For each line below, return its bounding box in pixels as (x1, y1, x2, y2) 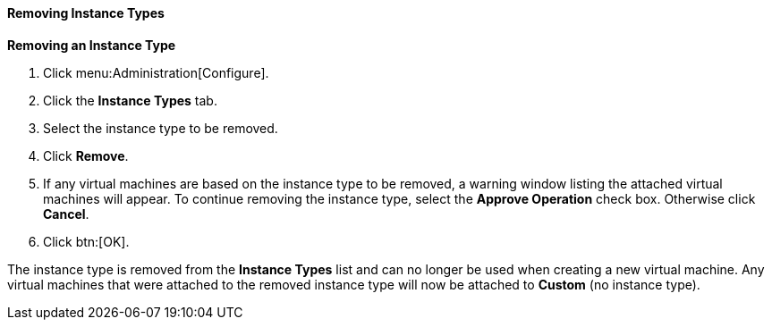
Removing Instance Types (7, 5, 165, 21)
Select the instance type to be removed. (43, 120, 278, 136)
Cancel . (43, 205, 89, 222)
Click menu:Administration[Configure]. (43, 64, 269, 80)
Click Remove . (43, 147, 129, 163)
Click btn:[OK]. (43, 233, 130, 249)
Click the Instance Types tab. (43, 92, 217, 108)
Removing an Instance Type (7, 37, 176, 53)
